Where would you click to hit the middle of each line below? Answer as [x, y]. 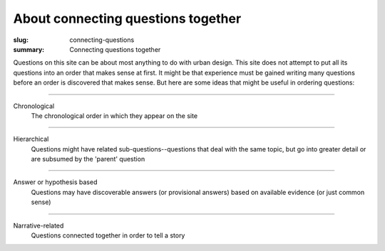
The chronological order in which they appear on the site [114, 116]
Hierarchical [31, 139]
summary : [29, 49]
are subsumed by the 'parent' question [88, 159]
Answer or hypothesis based [55, 182]
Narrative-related [38, 225]
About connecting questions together [127, 18]
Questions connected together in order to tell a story [108, 235]
